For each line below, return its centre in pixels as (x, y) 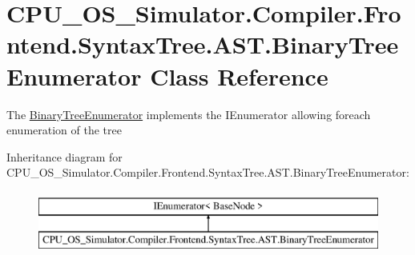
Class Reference (239, 76)
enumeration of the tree (64, 130)
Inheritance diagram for (64, 156)
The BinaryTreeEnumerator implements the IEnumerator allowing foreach (189, 114)
